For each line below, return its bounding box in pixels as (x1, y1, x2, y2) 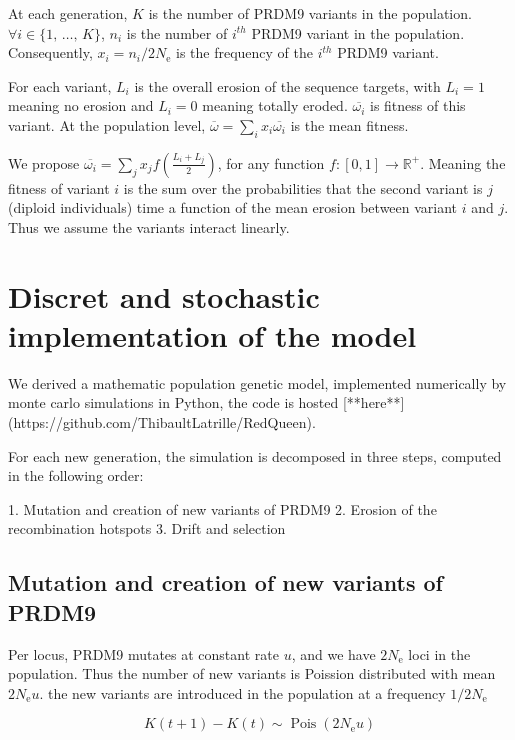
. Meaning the (420, 152, 506, 173)
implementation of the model (8, 314, 417, 355)
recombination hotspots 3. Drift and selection (8, 518, 286, 539)
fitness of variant (8, 177, 110, 198)
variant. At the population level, (8, 114, 206, 135)
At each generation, (8, 3, 128, 23)
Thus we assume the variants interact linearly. (8, 216, 290, 237)
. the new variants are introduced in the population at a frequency (39, 682, 446, 703)
